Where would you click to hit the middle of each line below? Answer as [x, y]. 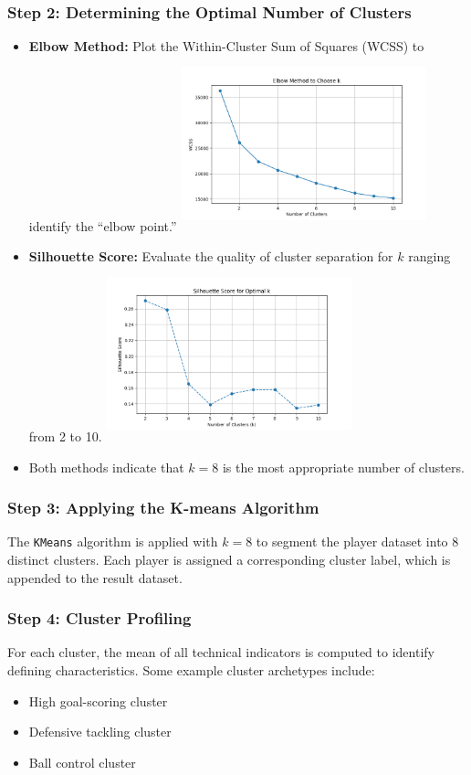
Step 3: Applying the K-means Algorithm [163, 508]
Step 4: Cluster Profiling [99, 618]
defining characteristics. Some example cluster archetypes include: [191, 670]
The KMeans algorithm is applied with [113, 541]
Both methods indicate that [106, 467]
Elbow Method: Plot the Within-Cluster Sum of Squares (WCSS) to [226, 46]
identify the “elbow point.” [103, 225]
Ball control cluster [82, 762]
